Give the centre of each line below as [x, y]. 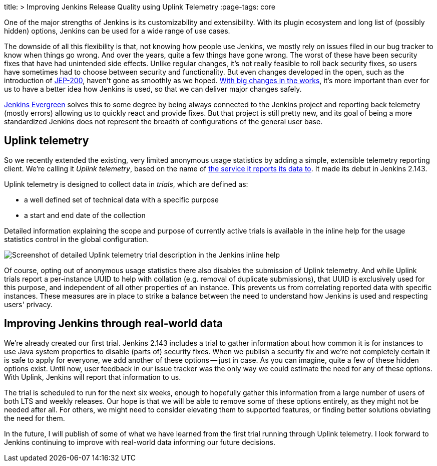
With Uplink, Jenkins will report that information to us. [93, 377]
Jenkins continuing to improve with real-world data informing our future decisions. [140, 442]
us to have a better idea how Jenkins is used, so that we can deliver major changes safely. [153, 89]
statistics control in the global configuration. [77, 239]
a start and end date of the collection [85, 215]
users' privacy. [28, 304]
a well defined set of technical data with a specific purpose [121, 199]
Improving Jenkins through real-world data [114, 324]
